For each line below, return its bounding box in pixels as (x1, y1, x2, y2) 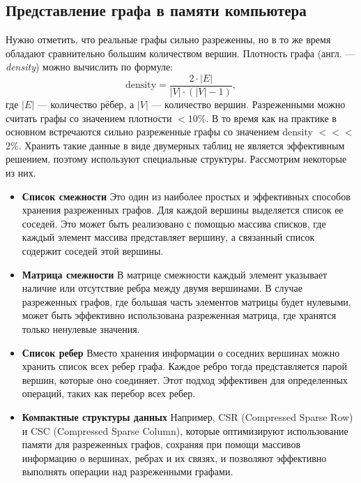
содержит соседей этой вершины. (22, 243, 164, 258)
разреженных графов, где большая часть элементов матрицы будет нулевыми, (22, 294, 351, 309)
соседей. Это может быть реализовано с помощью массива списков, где (22, 216, 326, 230)
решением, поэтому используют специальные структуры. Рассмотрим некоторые (6, 151, 347, 166)
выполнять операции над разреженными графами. (22, 464, 233, 479)
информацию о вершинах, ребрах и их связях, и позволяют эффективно (22, 450, 327, 465)
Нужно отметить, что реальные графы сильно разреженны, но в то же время (6, 32, 331, 47)
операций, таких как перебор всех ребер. (22, 386, 196, 401)
